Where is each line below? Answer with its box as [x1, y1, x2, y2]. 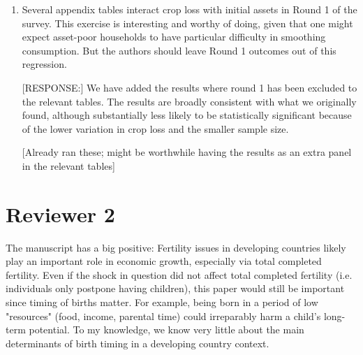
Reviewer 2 [6, 199, 115, 228]
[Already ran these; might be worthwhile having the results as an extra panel [22, 145, 352, 159]
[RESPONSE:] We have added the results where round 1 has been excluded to [22, 80, 357, 94]
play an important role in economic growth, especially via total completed [6, 254, 322, 268]
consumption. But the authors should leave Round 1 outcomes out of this [22, 43, 336, 57]
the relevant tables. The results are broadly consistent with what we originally [22, 94, 357, 108]
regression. [22, 57, 67, 71]
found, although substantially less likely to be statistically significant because [22, 108, 352, 122]
